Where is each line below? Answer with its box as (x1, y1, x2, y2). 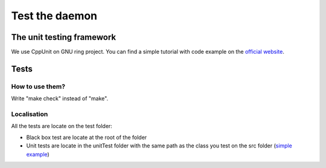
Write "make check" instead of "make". (11, 95, 109, 102)
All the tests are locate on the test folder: (11, 123, 113, 130)
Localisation (11, 109, 48, 118)
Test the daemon (11, 9, 98, 22)
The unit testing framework (11, 32, 117, 42)
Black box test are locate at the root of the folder (26, 134, 147, 141)
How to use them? (11, 82, 66, 91)
